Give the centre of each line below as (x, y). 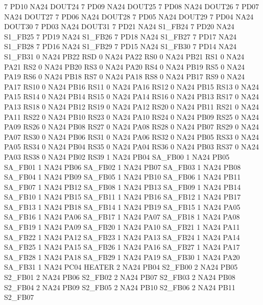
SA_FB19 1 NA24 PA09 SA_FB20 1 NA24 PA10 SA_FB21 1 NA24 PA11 (122, 227)
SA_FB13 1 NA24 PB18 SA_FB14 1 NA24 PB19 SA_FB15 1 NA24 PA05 (122, 206)
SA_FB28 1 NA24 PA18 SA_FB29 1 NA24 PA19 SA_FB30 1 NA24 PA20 (122, 257)
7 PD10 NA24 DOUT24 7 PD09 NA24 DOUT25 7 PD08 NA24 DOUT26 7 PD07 (132, 6)
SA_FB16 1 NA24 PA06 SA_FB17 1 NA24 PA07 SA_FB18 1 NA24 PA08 (122, 217)
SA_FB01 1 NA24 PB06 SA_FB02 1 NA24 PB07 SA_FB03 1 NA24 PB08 (123, 167)
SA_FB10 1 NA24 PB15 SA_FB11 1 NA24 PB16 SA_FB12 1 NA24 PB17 (123, 197)
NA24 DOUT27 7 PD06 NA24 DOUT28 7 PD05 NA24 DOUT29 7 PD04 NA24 (129, 16)
